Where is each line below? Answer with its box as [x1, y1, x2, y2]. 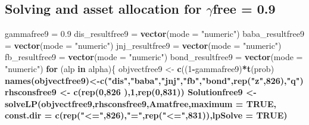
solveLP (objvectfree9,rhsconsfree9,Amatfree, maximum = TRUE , [5, 97, 277, 110]
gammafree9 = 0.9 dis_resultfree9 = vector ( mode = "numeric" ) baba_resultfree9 [5, 27, 304, 40]
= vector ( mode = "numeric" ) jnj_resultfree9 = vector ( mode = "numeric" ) [5, 39, 282, 51]
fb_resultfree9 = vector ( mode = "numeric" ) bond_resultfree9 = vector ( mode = [5, 51, 303, 63]
